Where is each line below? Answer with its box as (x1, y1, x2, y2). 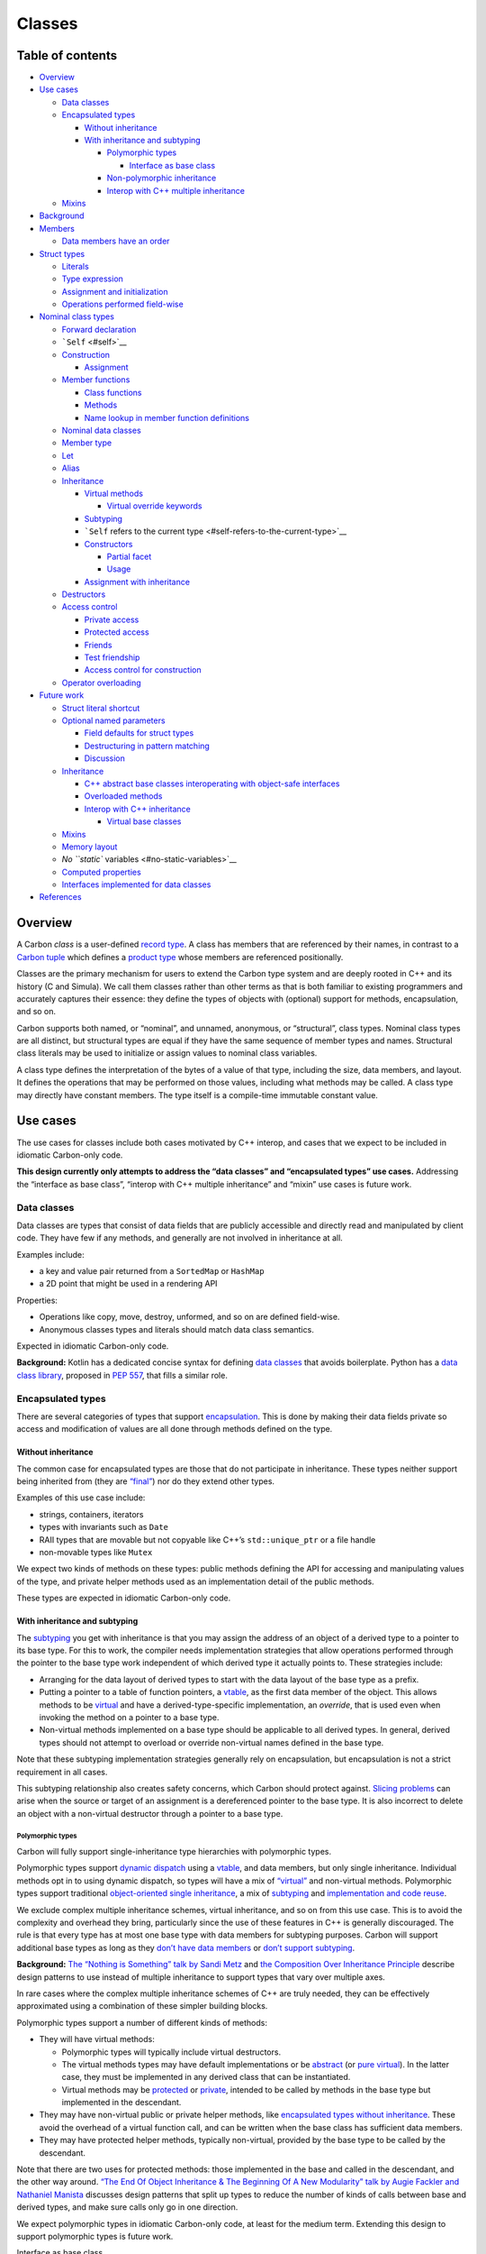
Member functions (61, 374, 130, 385)
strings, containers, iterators (39, 1508, 144, 1519)
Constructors (84, 538, 133, 549)
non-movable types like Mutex (39, 1547, 153, 1558)
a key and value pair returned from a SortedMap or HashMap (39, 1266, 265, 1277)
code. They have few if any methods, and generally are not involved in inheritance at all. (16, 1232, 344, 1243)
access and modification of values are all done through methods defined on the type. (16, 1424, 333, 1434)
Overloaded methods (84, 791, 163, 802)
